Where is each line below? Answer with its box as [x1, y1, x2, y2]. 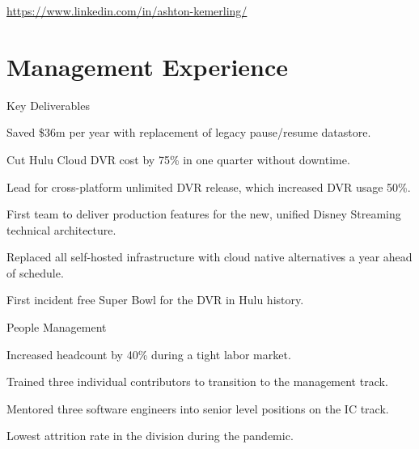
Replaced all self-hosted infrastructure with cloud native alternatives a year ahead [6, 248, 413, 265]
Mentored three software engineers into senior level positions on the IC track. [6, 400, 389, 417]
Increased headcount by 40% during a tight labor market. [6, 345, 291, 362]
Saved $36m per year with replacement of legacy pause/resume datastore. [6, 124, 371, 141]
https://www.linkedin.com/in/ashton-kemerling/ [6, 2, 248, 19]
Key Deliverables [6, 96, 90, 113]
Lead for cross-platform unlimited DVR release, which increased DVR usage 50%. [6, 178, 411, 195]
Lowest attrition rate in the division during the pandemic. [6, 427, 294, 444]
